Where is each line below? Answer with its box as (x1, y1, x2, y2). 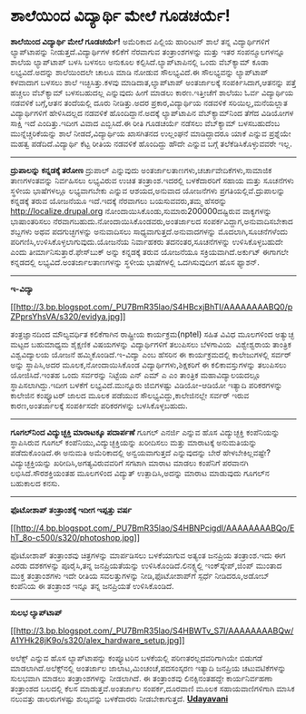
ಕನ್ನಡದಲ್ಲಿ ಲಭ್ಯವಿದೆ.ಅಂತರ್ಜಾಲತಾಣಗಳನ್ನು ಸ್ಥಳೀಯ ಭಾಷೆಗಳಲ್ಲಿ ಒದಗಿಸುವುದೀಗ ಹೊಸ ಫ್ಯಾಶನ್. (10, 256, 260, 268)
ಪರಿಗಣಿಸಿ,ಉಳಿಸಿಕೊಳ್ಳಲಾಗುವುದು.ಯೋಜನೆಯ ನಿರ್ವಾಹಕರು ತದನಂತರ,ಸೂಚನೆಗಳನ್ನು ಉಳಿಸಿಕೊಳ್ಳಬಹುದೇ (10, 236, 284, 247)
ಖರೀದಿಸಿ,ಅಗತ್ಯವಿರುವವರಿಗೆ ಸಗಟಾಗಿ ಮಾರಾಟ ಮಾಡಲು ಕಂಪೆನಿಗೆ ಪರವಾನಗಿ (53, 457, 249, 468)
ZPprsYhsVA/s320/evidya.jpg (10, 310, 121, 322)
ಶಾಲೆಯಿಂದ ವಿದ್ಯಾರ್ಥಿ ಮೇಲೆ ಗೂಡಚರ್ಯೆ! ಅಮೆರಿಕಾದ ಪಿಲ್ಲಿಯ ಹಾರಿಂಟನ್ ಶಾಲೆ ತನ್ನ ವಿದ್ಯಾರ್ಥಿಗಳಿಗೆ (10, 35, 271, 46)
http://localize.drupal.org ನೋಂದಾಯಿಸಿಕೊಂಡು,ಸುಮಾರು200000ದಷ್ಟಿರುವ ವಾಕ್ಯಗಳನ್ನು (10, 205, 272, 216)
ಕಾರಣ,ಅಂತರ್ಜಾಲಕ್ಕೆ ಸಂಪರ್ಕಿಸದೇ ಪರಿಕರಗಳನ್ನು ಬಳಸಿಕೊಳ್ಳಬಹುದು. (10, 400, 189, 411)
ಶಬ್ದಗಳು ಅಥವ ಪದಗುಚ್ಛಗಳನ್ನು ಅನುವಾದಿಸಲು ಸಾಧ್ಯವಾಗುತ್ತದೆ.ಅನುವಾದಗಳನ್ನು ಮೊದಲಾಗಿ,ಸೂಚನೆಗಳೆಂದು (10, 226, 289, 237)
